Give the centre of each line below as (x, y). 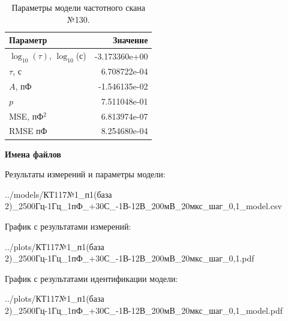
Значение (130, 40)
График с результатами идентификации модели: (91, 278)
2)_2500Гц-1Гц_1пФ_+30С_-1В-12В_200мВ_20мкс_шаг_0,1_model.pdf (144, 310)
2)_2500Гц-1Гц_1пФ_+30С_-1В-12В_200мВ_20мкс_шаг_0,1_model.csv (143, 206)
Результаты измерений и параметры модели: (85, 174)
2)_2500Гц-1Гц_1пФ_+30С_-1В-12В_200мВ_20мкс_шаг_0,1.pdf (130, 258)
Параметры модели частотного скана (78, 7)
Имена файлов (33, 154)
